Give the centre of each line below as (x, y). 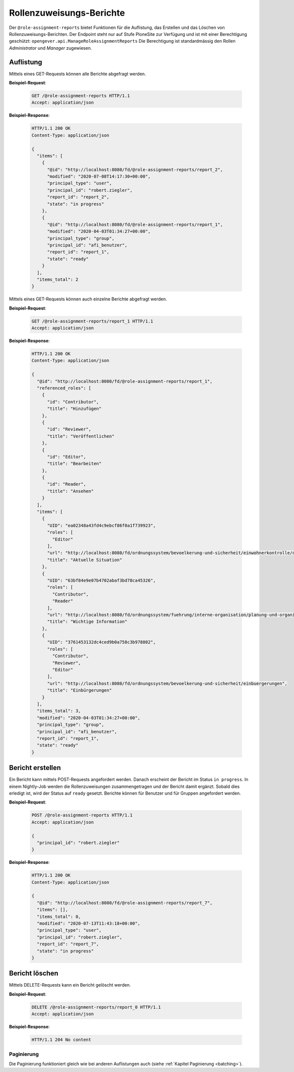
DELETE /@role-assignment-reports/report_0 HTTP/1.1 (96, 1007)
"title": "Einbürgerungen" (80, 690)
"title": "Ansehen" (71, 491)
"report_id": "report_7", (68, 944)
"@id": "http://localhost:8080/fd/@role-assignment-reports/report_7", (125, 903)
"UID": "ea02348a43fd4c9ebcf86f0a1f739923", (102, 525)
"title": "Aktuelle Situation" (85, 560)
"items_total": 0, (59, 916)
